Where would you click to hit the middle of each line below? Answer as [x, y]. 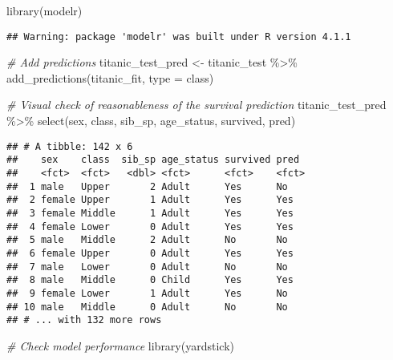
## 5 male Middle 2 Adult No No [147, 240]
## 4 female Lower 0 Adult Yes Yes [150, 227]
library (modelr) [45, 10]
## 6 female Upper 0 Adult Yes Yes [150, 253]
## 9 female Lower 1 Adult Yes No [147, 293]
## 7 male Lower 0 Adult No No [147, 267]
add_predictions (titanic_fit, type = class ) [110, 77]
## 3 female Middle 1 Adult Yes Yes [150, 213]
